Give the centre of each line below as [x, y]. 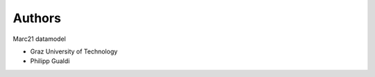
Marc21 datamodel [39, 39]
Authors [37, 18]
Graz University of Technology [74, 51]
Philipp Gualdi [50, 61]
